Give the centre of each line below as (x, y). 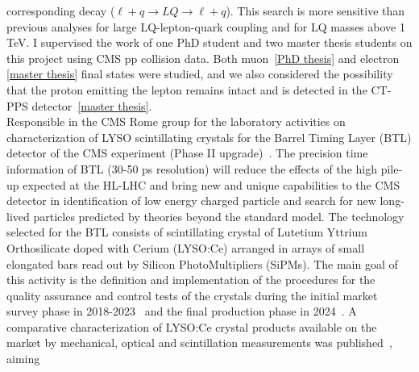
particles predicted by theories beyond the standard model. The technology (219, 216)
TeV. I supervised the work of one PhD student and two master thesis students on (209, 42)
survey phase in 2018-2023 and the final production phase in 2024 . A (182, 311)
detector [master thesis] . (92, 105)
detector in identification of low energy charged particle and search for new (191, 201)
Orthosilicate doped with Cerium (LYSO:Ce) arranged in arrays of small (186, 247)
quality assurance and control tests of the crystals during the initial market (192, 295)
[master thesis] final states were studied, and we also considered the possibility (200, 74)
